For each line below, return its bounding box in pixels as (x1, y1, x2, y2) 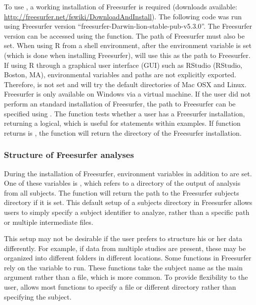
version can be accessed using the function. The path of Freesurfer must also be (4, 30, 245, 41)
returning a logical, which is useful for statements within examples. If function (4, 118, 241, 128)
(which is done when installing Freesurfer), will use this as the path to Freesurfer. (4, 50, 251, 60)
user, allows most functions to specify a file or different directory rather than (4, 282, 236, 292)
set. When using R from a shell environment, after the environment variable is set (4, 40, 252, 51)
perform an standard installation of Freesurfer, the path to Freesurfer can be (4, 98, 236, 108)
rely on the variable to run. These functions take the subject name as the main (4, 262, 243, 272)
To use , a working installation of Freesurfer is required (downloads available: (4, 1, 237, 11)
